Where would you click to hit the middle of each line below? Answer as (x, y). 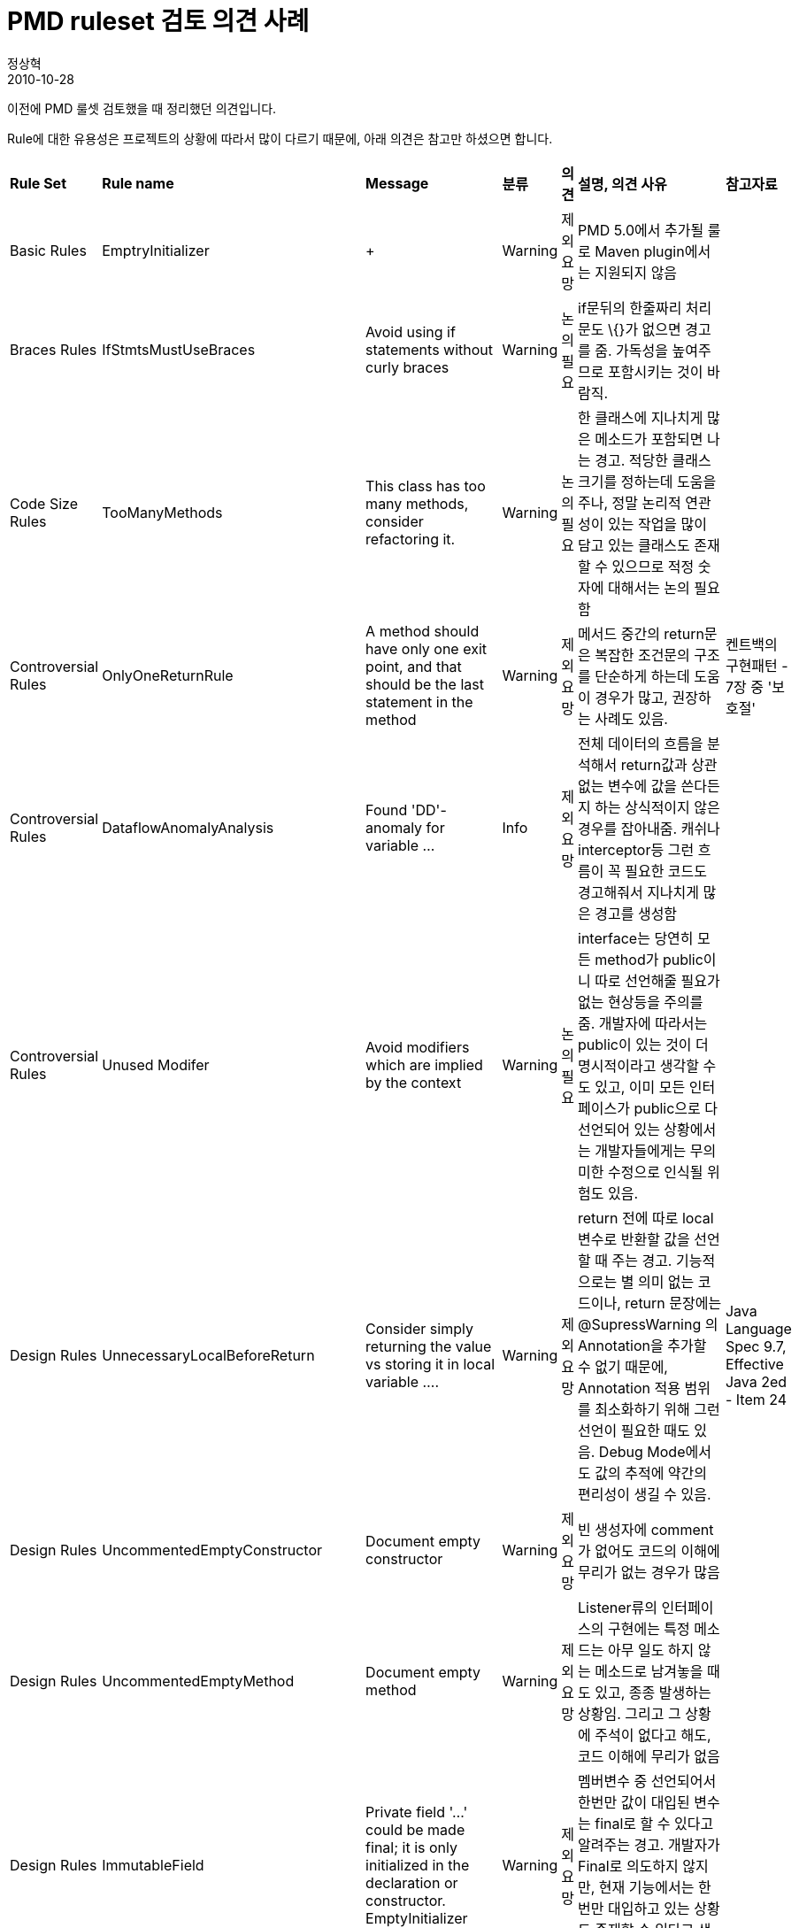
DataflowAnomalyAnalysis (188, 827)
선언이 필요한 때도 (634, 1430)
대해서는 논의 (649, 587)
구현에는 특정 (649, 1628)
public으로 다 (676, 1108)
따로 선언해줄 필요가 (657, 980)
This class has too (426, 486)
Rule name (138, 183)
